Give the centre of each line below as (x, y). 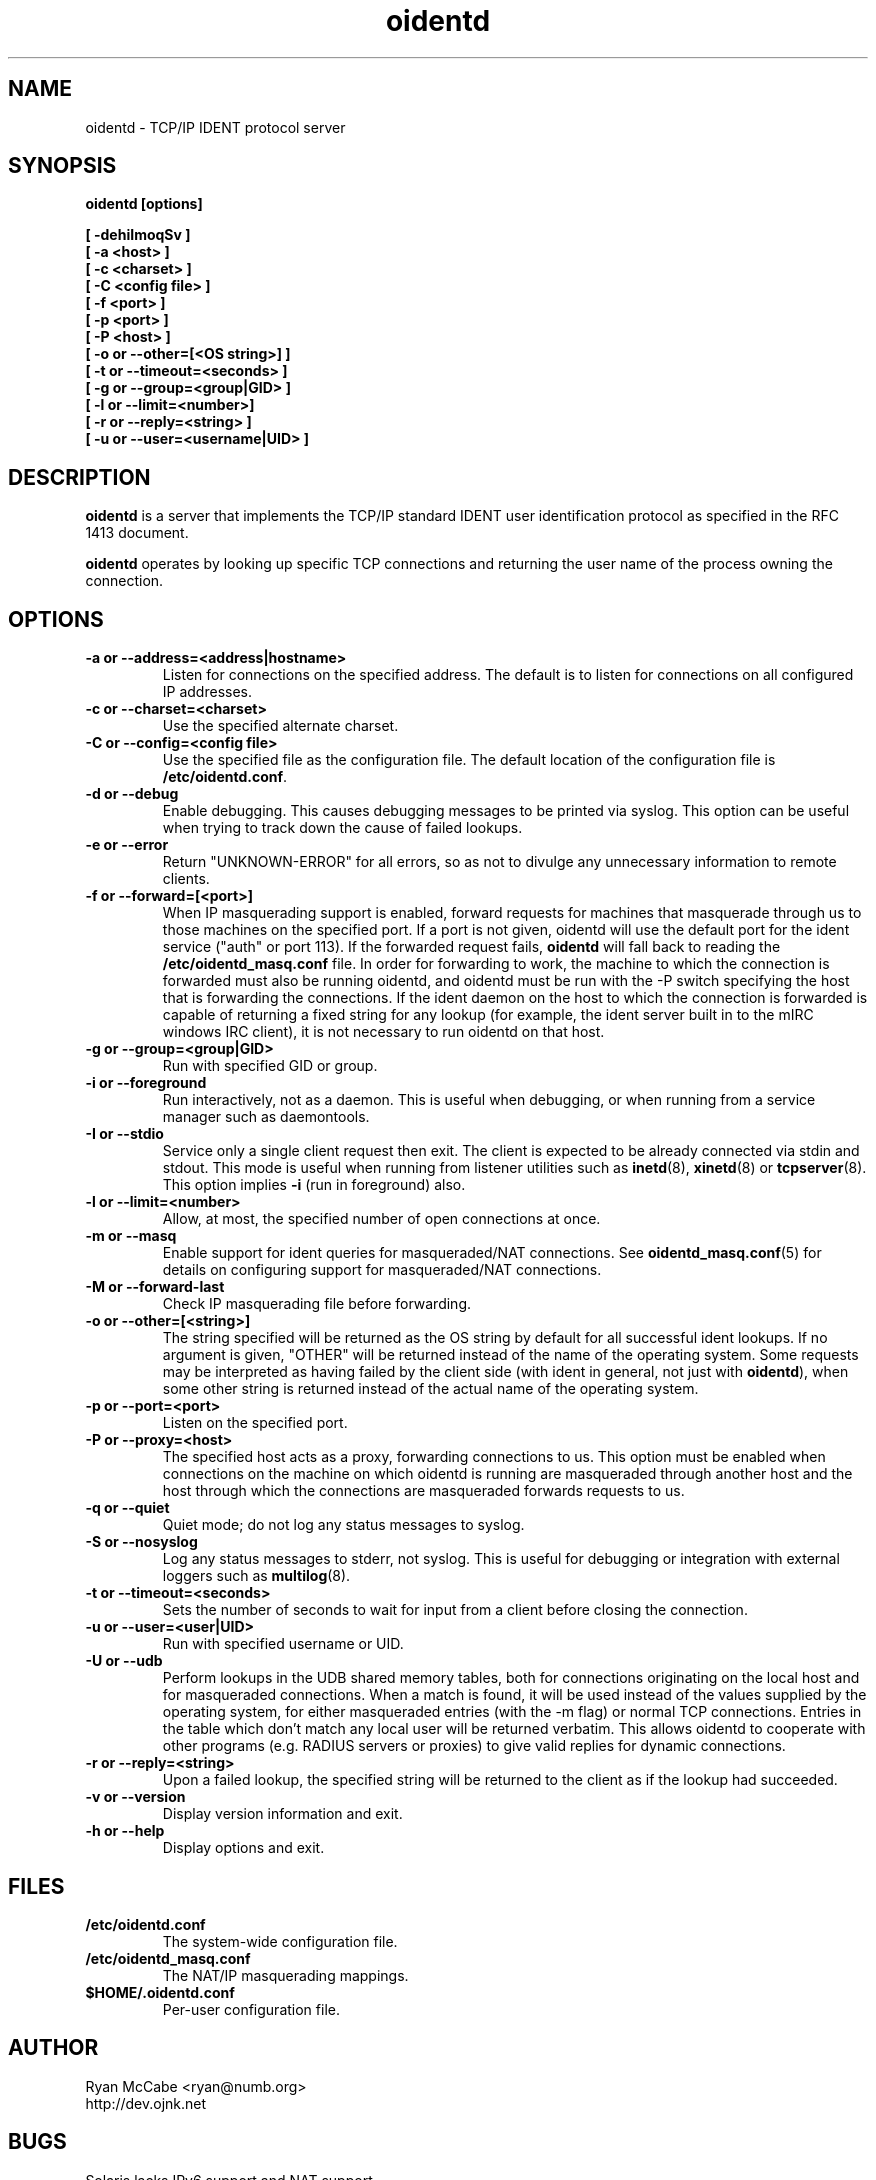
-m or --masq (131, 1236)
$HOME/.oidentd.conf (160, 1992)
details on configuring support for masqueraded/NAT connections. (382, 1270)
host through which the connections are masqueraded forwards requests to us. (423, 1491)
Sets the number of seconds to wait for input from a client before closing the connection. (455, 1610)
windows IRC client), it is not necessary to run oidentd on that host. (383, 1032)
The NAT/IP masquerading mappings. (285, 1975)
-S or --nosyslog (141, 1542)
